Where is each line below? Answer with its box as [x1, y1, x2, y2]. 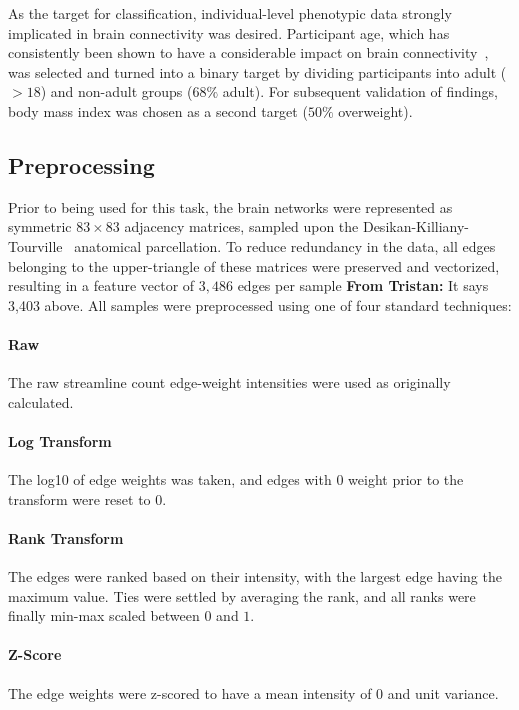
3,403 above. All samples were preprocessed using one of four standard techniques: [8, 294, 512, 315]
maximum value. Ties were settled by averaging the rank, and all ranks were [8, 585, 476, 606]
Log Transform [8, 430, 112, 451]
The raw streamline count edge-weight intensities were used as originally [8, 372, 451, 393]
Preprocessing [8, 149, 155, 180]
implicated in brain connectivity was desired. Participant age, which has [8, 22, 450, 43]
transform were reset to [8, 488, 151, 509]
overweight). [338, 100, 413, 121]
